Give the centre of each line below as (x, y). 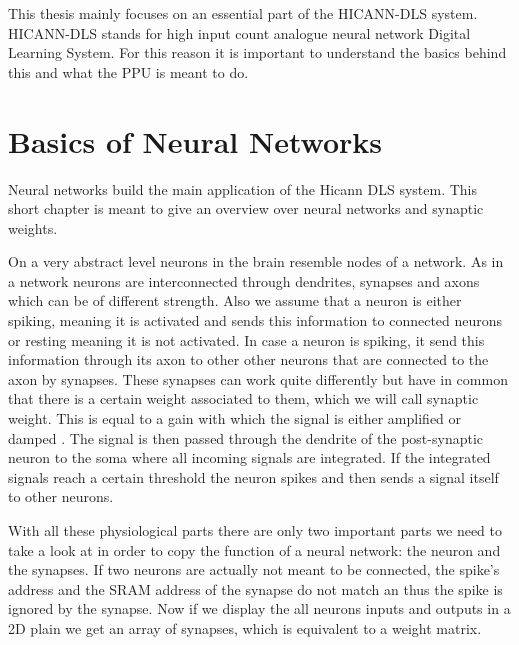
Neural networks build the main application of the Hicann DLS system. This (243, 188)
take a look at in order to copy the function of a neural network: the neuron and (254, 549)
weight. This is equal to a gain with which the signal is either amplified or (235, 418)
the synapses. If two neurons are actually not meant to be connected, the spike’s (254, 569)
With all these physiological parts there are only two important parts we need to (255, 530)
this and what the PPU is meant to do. (128, 71)
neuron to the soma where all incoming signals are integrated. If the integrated (249, 457)
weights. (33, 227)
